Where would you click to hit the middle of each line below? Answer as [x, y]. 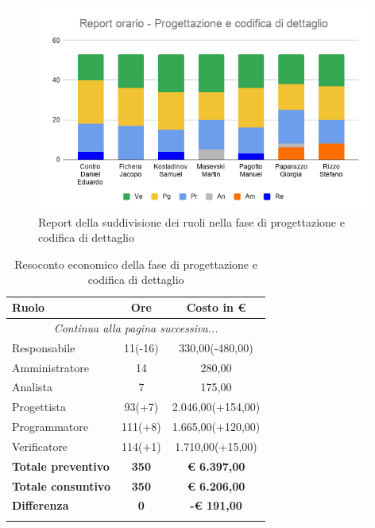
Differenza [41, 505]
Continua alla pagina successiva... [136, 327]
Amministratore [50, 367]
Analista [33, 387]
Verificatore [40, 446]
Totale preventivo [61, 466]
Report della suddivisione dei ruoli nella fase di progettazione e [191, 221]
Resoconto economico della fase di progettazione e [136, 264]
